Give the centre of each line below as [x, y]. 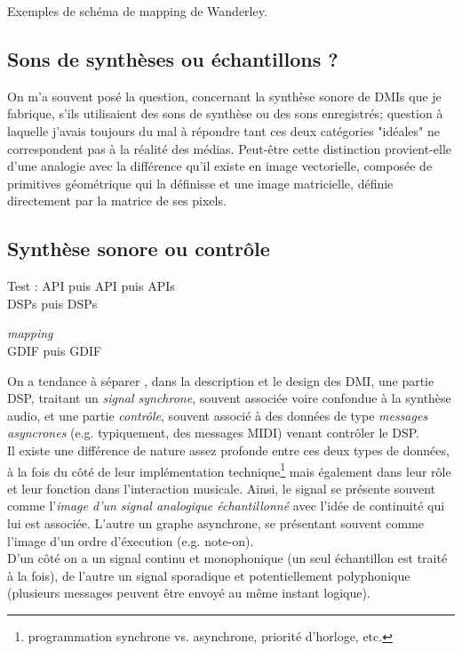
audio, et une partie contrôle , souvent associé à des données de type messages [218, 415]
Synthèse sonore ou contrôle [139, 249]
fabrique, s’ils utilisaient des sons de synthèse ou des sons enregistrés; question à [225, 113]
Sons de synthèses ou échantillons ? [173, 58]
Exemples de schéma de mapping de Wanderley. [137, 11]
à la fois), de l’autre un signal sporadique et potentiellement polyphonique [209, 575]
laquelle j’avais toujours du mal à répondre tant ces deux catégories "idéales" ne [223, 130]
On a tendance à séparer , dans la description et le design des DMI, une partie [221, 380]
